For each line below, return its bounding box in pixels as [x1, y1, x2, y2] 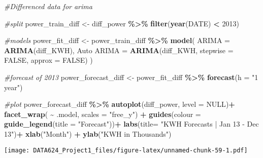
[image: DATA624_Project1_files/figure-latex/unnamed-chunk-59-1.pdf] [4, 146, 248, 154]
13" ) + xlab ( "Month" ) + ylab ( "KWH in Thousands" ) [4, 128, 172, 139]
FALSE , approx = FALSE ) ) [4, 55, 93, 65]
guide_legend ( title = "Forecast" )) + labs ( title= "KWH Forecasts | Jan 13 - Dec [4, 118, 259, 129]
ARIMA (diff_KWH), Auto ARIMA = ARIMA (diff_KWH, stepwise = [4, 45, 234, 55]
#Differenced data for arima [4, 1, 92, 11]
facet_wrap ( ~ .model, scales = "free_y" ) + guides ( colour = [4, 108, 201, 119]
